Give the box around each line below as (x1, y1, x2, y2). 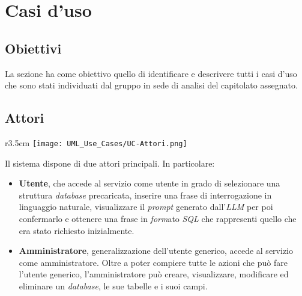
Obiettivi (5, 39, 62, 57)
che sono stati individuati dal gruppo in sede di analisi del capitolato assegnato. (5, 79, 298, 91)
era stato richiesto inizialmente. (19, 224, 134, 236)
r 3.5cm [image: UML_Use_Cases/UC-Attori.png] (5, 136, 187, 149)
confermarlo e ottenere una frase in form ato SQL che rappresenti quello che (19, 212, 297, 224)
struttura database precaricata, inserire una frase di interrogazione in (19, 188, 272, 201)
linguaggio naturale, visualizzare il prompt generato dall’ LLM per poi (19, 200, 273, 213)
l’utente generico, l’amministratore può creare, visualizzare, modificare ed (19, 268, 289, 280)
